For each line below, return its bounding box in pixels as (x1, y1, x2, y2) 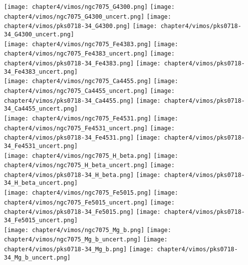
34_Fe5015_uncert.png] (4, 217, 78, 224)
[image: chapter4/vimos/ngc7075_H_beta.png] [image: (4, 152, 178, 159)
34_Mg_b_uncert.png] (4, 254, 71, 261)
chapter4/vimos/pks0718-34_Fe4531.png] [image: (4, 134, 161, 142)
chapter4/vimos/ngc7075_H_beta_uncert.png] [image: (4, 162, 175, 169)
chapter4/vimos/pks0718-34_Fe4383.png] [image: (4, 59, 161, 67)
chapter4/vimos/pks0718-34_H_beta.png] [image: (4, 171, 161, 178)
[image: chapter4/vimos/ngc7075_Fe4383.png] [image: (4, 40, 178, 48)
